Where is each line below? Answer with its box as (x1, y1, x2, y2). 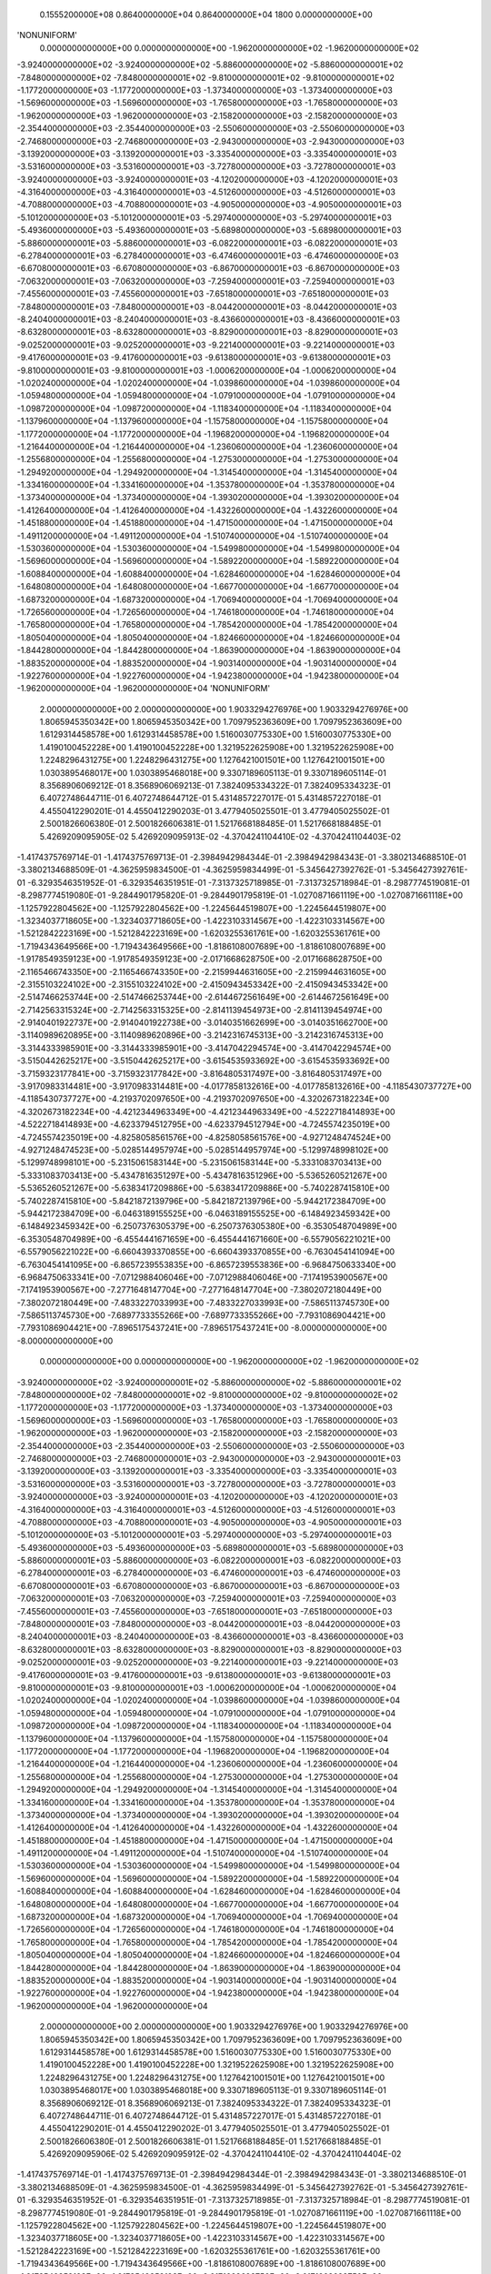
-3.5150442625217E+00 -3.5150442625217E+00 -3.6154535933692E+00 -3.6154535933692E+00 (16, 1055, 390, 1066)
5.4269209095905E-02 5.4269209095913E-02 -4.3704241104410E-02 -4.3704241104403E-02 (39, 830, 402, 841)
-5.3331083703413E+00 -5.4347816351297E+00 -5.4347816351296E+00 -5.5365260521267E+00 (16, 1170, 388, 1181)
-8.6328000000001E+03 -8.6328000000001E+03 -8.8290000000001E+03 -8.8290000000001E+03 (16, 327, 399, 337)
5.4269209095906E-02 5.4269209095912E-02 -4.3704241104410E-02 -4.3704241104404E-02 (39, 2148, 402, 2159)
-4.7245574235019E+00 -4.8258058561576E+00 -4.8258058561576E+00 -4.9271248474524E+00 (16, 1132, 391, 1142)
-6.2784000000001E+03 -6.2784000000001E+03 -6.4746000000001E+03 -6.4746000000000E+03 (16, 250, 399, 261)
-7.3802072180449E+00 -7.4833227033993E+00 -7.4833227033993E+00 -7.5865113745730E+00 (16, 1297, 390, 1308)
